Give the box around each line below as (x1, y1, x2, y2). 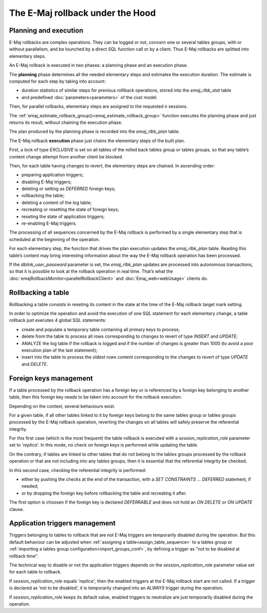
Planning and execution (9, 26, 84, 35)
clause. (9, 506, 24, 512)
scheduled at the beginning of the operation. (9, 236, 100, 242)
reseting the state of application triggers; (21, 213, 105, 219)
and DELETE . (21, 361, 48, 367)
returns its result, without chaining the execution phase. (9, 119, 123, 125)
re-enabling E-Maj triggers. (21, 220, 77, 226)
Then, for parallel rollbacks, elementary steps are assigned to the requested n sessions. (9, 103, 188, 109)
